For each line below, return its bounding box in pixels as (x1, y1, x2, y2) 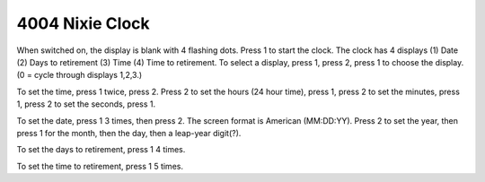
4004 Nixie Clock (16, 13, 150, 33)
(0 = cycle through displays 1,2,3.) (16, 70, 143, 81)
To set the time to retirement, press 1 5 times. (16, 160, 184, 171)
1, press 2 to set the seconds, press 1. (16, 99, 156, 109)
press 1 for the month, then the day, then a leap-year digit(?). (16, 127, 242, 138)
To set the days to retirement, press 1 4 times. (16, 144, 186, 155)
